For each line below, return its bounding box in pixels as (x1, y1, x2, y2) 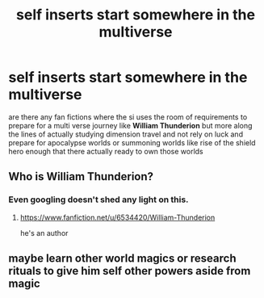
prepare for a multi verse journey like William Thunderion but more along (8, 120, 253, 130)
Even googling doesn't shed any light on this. (8, 194, 189, 205)
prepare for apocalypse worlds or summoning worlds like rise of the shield (8, 137, 256, 147)
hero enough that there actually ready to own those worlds (8, 146, 203, 156)
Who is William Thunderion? (8, 170, 154, 183)
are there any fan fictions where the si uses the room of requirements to (8, 111, 248, 122)
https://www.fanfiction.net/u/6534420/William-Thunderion (19, 212, 216, 222)
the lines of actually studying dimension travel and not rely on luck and (8, 129, 244, 139)
